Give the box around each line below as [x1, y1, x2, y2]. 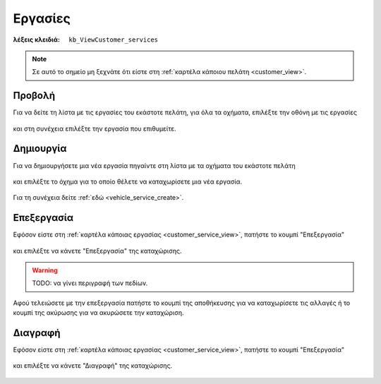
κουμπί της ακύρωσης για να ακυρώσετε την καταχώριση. [13, 308, 184, 317]
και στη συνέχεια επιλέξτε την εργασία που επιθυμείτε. [13, 124, 176, 133]
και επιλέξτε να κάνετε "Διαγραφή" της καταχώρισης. [13, 361, 173, 370]
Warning [32, 266, 58, 275]
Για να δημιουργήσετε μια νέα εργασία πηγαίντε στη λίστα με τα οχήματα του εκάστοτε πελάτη [13, 161, 296, 169]
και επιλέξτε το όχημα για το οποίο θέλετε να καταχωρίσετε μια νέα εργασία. [13, 177, 243, 186]
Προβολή [13, 90, 56, 102]
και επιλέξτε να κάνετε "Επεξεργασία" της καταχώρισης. [13, 246, 182, 255]
